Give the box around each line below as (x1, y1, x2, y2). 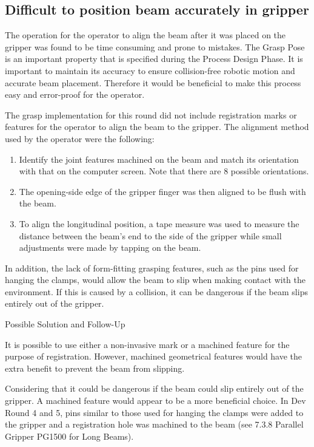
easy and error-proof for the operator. (5, 88, 145, 101)
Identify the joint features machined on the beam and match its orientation (19, 152, 299, 165)
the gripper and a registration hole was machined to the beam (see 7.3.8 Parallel (5, 418, 304, 431)
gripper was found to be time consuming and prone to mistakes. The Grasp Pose (5, 40, 305, 53)
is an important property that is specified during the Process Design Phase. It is (5, 52, 303, 65)
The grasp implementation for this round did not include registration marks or (5, 108, 297, 121)
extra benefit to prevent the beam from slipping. (5, 361, 185, 374)
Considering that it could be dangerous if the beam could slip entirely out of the (5, 382, 304, 395)
